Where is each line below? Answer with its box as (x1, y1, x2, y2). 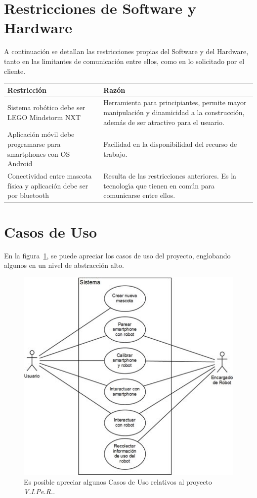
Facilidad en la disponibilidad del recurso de (103, 139, 237, 149)
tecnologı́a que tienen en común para (103, 180, 214, 190)
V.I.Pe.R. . (24, 486, 55, 497)
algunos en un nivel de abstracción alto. (4, 260, 124, 270)
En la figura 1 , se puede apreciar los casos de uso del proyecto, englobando (4, 250, 231, 260)
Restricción (7, 84, 46, 95)
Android (7, 158, 33, 169)
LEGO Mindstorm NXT (7, 112, 81, 122)
